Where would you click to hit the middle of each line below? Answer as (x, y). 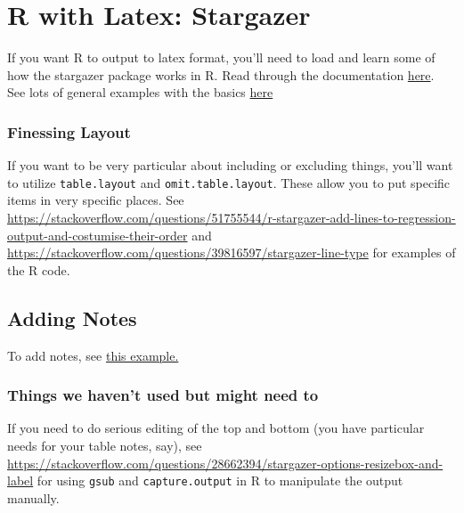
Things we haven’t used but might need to (163, 395)
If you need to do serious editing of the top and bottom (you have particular (216, 428)
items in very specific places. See (96, 200)
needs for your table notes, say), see (105, 445)
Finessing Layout (69, 131)
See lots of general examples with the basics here (140, 92)
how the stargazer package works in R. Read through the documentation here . (221, 74)
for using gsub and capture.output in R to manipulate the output (220, 480)
